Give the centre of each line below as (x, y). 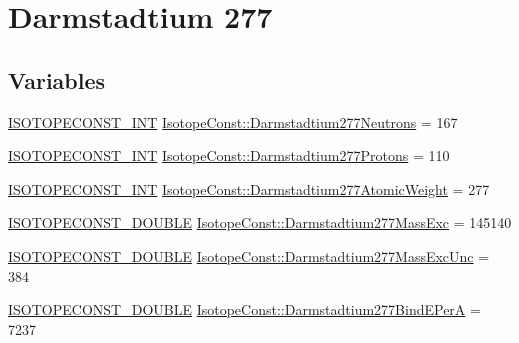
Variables (57, 79)
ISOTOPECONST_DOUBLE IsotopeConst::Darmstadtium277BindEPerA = (244, 309)
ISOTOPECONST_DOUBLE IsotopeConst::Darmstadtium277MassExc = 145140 (260, 222)
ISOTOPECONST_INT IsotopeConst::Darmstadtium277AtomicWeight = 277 (249, 188)
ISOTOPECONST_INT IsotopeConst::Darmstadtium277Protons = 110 (229, 155)
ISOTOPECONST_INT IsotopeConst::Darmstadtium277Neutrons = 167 (233, 121)
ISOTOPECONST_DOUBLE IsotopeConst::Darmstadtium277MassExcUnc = (249, 255)
